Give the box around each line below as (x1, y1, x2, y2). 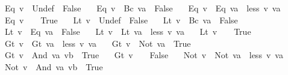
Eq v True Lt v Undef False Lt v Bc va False (4, 13, 238, 26)
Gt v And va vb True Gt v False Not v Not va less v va (4, 49, 283, 61)
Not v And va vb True (4, 60, 103, 73)
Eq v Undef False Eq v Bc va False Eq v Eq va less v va (4, 2, 281, 14)
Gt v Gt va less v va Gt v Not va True (4, 37, 191, 49)
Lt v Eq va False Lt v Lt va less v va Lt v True (4, 25, 251, 38)
